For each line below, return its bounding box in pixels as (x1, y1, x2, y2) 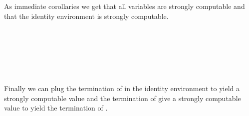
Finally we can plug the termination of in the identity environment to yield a (4, 83, 240, 94)
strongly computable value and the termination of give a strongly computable (4, 93, 241, 103)
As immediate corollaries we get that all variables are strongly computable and (4, 1, 245, 11)
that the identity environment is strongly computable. (4, 10, 169, 21)
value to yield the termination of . (4, 103, 108, 113)
